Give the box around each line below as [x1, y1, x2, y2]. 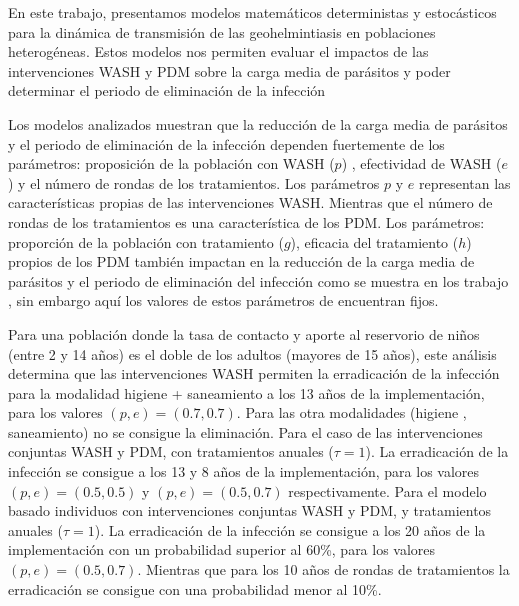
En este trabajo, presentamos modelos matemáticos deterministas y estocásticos [8, 2, 497, 22]
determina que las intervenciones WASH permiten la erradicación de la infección [8, 363, 500, 384]
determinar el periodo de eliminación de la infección [8, 80, 326, 101]
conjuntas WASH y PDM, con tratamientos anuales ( [8, 441, 334, 462]
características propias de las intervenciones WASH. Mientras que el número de [8, 192, 493, 213]
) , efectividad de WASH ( [341, 153, 502, 174]
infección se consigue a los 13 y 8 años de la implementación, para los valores [8, 461, 480, 482]
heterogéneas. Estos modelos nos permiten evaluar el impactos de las [8, 41, 429, 62]
